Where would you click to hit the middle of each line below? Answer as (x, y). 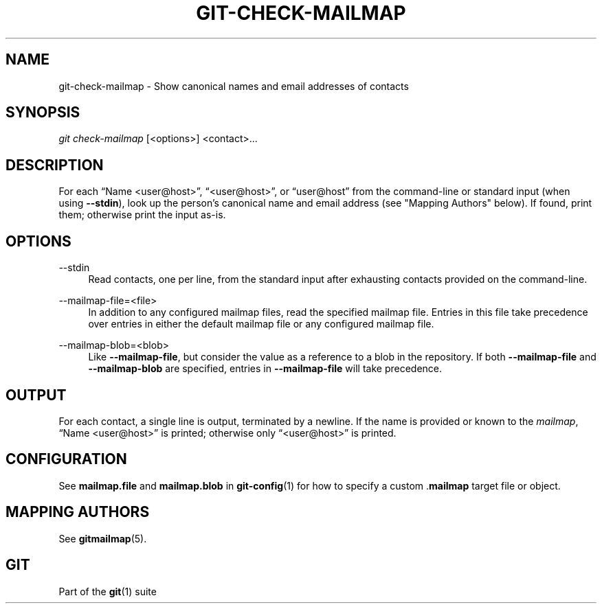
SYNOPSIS (43, 113)
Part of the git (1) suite (108, 591)
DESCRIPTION (55, 165)
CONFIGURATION (66, 459)
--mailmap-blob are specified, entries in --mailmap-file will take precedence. (265, 369)
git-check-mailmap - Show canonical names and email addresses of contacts (234, 86)
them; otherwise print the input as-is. (142, 215)
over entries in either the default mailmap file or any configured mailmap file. (261, 324)
